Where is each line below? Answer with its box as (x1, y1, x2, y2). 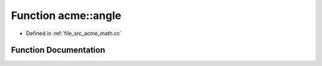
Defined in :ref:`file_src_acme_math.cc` (26, 30, 122, 37)
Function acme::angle (11, 9, 122, 22)
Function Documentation (11, 45, 106, 55)
